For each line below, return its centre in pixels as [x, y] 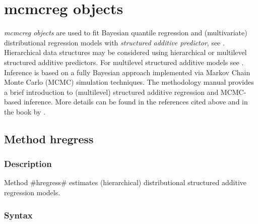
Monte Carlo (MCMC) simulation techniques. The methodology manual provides [129, 82]
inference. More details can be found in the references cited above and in [136, 102]
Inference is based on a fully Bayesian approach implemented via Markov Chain [127, 72]
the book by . [25, 111]
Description [28, 164]
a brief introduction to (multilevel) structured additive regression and [111, 92]
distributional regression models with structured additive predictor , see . [114, 42]
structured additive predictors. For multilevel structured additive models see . [124, 62]
